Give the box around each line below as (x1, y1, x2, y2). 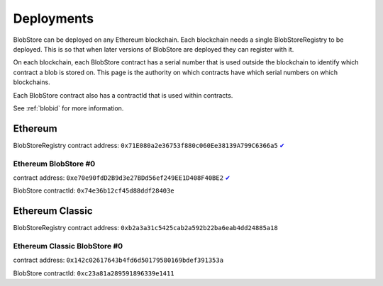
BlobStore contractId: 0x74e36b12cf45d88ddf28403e (13, 186, 174, 195)
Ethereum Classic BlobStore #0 (13, 241, 123, 251)
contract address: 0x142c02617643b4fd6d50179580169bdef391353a (13, 256, 223, 265)
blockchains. (13, 78, 50, 86)
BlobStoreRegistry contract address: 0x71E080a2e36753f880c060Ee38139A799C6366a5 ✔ (13, 141, 285, 149)
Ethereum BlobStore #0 (13, 159, 96, 168)
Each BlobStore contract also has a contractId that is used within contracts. (13, 91, 233, 99)
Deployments (13, 11, 94, 26)
